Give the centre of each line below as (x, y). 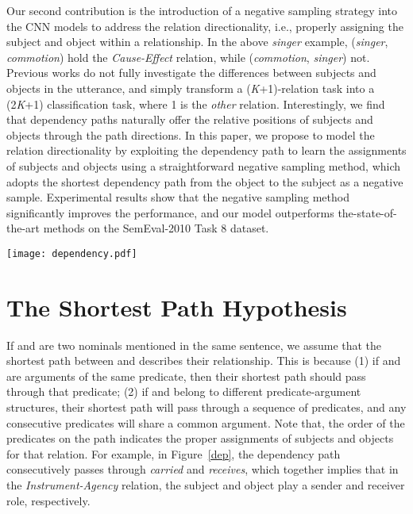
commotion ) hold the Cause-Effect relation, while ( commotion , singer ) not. (188, 57)
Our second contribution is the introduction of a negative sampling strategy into (202, 10)
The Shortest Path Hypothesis (177, 307)
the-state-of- (367, 212)
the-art (23, 228)
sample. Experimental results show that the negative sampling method (178, 197)
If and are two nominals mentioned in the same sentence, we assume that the (194, 345)
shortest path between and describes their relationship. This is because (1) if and (204, 361)
